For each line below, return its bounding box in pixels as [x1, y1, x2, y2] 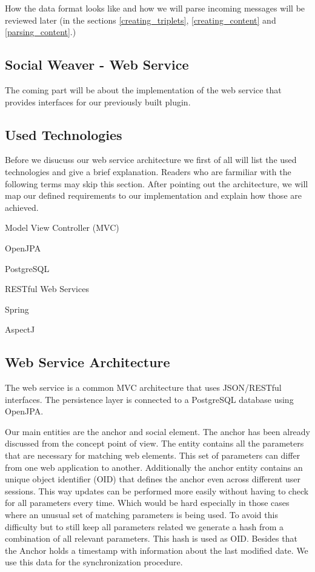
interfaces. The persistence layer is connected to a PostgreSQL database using [5, 393, 294, 405]
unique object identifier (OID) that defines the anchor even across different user [5, 473, 300, 485]
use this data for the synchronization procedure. [5, 556, 183, 568]
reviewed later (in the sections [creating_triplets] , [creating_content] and [5, 13, 276, 26]
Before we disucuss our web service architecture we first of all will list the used [5, 153, 297, 166]
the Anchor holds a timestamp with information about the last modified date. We [5, 544, 308, 556]
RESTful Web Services [5, 282, 89, 295]
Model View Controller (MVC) [5, 221, 119, 234]
